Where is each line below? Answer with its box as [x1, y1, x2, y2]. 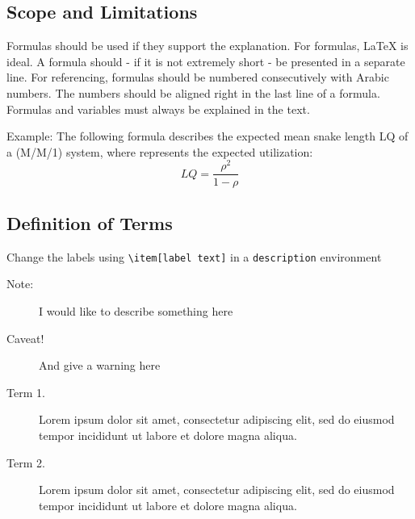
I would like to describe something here [39, 302, 233, 319]
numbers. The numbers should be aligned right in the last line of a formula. [6, 84, 380, 101]
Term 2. [6, 454, 45, 471]
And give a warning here [39, 357, 161, 374]
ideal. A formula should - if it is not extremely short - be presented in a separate [6, 52, 405, 69]
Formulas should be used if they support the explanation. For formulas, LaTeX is [6, 37, 409, 54]
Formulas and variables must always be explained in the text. [6, 100, 310, 117]
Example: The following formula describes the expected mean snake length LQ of [6, 128, 409, 144]
